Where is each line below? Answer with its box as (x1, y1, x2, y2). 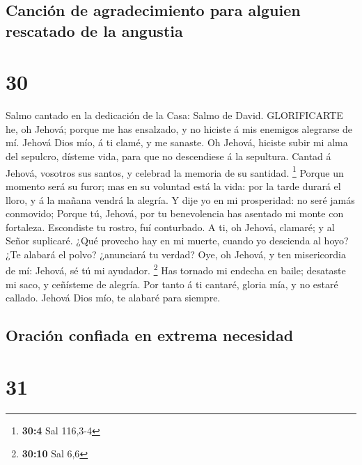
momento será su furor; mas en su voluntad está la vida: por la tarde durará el (6, 178, 341, 193)
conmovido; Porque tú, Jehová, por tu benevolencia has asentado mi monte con (6, 206, 344, 221)
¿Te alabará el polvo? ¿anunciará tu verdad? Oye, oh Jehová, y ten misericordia (6, 246, 346, 261)
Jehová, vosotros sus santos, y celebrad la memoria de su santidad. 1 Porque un (6, 163, 344, 180)
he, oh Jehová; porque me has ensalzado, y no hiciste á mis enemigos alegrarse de (6, 121, 353, 136)
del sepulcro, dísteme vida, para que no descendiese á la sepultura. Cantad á (6, 149, 331, 164)
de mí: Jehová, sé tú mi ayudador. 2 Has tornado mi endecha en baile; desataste (6, 261, 346, 278)
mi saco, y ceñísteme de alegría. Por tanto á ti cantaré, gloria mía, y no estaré (6, 276, 338, 291)
